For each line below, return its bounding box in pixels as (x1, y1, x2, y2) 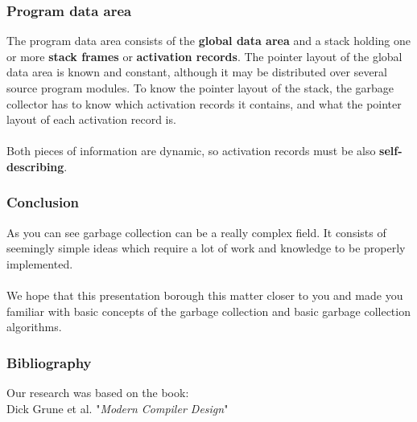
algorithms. (6, 318, 62, 335)
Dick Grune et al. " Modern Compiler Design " (6, 399, 229, 416)
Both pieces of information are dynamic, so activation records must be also (6, 142, 376, 159)
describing (6, 158, 64, 174)
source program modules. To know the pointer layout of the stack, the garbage (6, 80, 394, 96)
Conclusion (6, 192, 79, 212)
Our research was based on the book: (6, 384, 189, 401)
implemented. (6, 255, 73, 272)
